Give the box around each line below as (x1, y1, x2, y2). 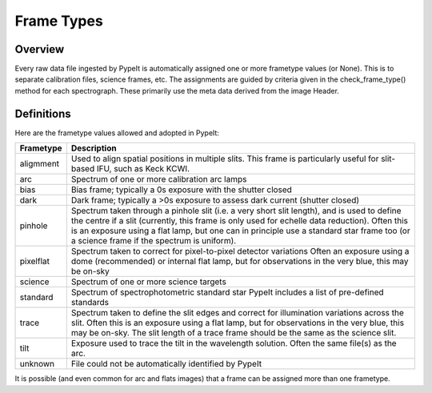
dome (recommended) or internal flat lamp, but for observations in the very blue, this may (70, 256, 409, 267)
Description (70, 142, 117, 154)
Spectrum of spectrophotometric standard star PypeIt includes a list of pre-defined (70, 287, 384, 298)
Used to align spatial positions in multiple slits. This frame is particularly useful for (70, 153, 379, 164)
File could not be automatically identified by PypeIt (70, 359, 262, 370)
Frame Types (14, 12, 103, 30)
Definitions (14, 106, 71, 120)
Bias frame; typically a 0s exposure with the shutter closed (70, 184, 292, 195)
